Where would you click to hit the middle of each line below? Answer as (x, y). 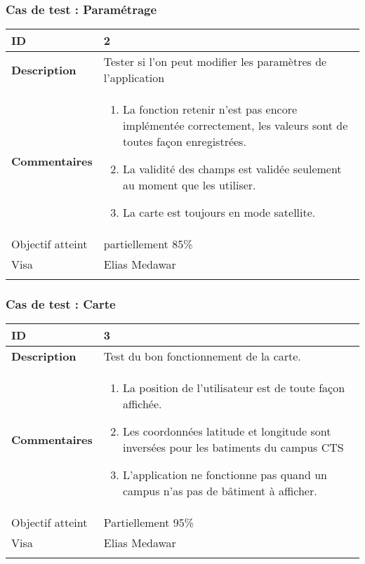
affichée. (142, 404)
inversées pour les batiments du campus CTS (233, 448)
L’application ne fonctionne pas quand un (225, 475)
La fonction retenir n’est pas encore (210, 109)
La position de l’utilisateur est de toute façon (234, 388)
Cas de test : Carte (61, 304)
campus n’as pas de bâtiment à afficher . (220, 491)
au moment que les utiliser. (189, 185)
